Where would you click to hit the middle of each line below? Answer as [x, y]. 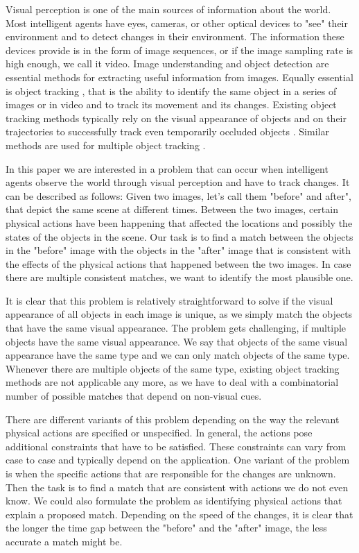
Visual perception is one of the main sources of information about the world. [168, 9]
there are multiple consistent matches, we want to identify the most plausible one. [179, 277]
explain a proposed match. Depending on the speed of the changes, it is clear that [179, 514]
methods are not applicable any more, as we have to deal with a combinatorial [172, 382]
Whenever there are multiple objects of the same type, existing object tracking [173, 368]
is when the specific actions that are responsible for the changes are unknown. [171, 473]
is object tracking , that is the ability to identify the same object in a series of [171, 91]
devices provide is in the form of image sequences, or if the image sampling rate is [179, 50]
